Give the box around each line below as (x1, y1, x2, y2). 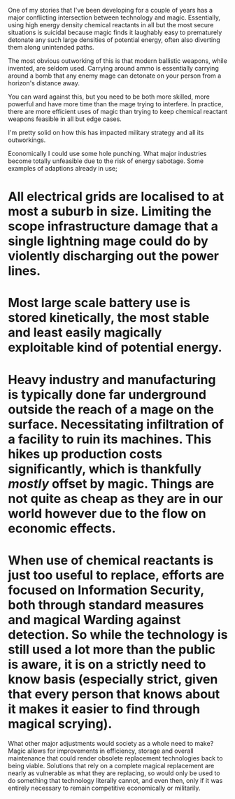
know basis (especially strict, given (8, 671, 218, 687)
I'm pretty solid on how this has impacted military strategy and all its (8, 129, 204, 136)
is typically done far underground (8, 386, 207, 402)
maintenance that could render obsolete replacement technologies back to (8, 754, 223, 762)
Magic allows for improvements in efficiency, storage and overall (8, 747, 194, 755)
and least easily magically (8, 325, 162, 341)
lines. (8, 263, 41, 279)
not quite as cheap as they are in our (8, 490, 223, 507)
